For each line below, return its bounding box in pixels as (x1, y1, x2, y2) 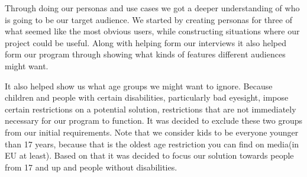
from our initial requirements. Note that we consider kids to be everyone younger (5, 125, 299, 138)
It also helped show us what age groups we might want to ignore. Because (5, 79, 273, 92)
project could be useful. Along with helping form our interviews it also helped (5, 36, 287, 49)
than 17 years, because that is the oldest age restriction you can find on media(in (5, 137, 299, 150)
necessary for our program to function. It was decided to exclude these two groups (5, 114, 303, 127)
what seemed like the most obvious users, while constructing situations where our (5, 25, 300, 37)
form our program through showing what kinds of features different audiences (5, 48, 286, 60)
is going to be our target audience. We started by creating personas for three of (5, 13, 292, 25)
